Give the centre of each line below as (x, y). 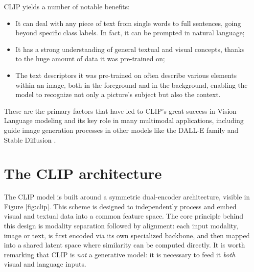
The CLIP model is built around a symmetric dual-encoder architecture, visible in (127, 197)
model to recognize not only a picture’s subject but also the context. (118, 94)
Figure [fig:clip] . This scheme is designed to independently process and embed (120, 206)
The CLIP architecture (83, 173)
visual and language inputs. (45, 264)
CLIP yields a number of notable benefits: (67, 6)
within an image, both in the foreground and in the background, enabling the (131, 85)
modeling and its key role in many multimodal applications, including (139, 120)
